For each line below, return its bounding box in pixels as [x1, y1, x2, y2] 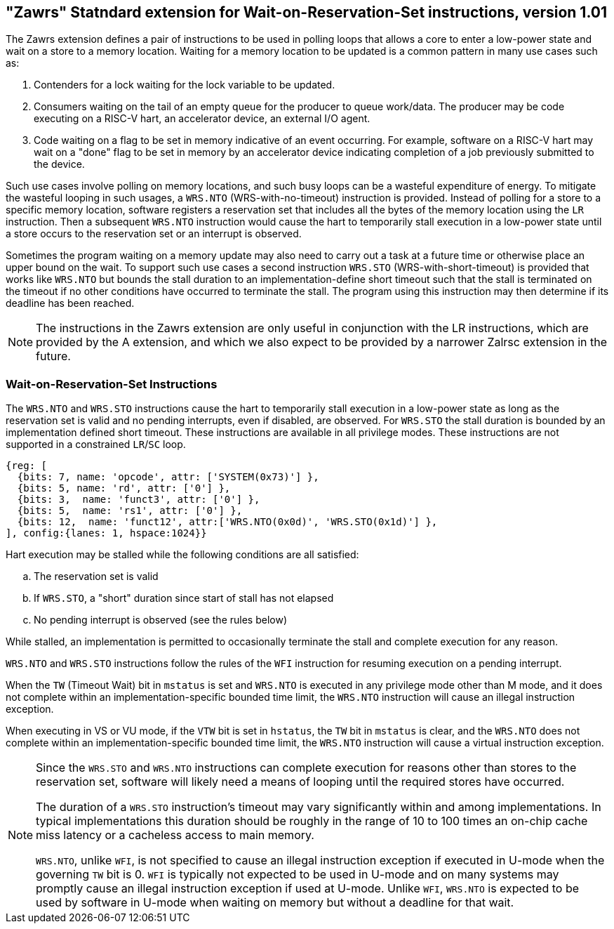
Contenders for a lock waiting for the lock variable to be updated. [34, 79, 335, 91]
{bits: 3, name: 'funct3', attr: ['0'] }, [17, 494, 260, 506]
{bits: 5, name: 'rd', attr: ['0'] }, [17, 482, 231, 494]
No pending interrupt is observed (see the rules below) [34, 614, 288, 626]
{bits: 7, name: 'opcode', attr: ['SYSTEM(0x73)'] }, [17, 471, 319, 483]
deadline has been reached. [6, 297, 135, 310]
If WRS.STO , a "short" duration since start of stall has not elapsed [34, 592, 334, 605]
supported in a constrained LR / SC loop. [6, 438, 186, 451]
